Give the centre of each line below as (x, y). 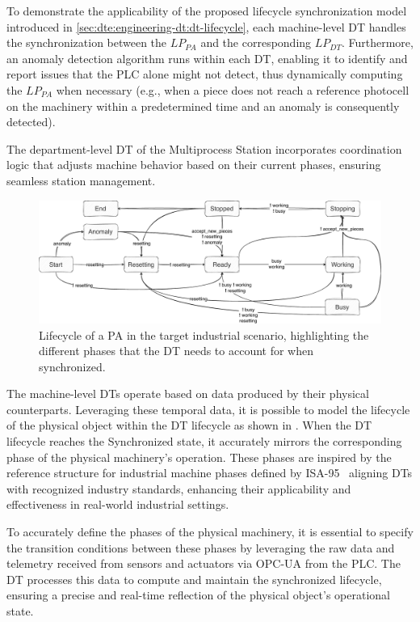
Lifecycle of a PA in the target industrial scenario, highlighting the (204, 334)
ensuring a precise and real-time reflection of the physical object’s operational (198, 595)
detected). (31, 122)
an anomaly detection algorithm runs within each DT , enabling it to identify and (207, 58)
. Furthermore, (377, 42)
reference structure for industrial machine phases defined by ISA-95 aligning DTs (210, 473)
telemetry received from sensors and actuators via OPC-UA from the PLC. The (204, 563)
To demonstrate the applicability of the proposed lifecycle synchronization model (207, 11)
